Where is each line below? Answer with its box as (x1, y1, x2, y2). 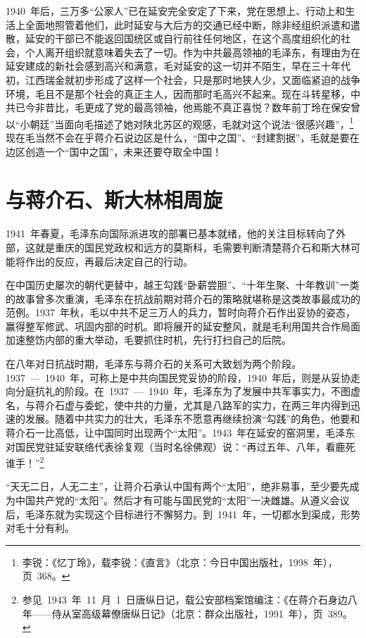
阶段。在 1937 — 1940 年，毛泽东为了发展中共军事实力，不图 (64, 384, 351, 399)
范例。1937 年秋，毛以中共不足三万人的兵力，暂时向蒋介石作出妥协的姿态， (6, 305, 355, 320)
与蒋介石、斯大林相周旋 (6, 185, 223, 214)
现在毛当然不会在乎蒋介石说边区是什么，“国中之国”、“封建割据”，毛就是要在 (6, 130, 360, 144)
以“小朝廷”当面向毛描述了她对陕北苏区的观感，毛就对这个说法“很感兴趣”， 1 (6, 114, 354, 131)
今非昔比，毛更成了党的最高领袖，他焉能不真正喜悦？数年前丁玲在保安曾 (25, 100, 360, 115)
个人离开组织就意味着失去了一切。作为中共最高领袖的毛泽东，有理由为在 (25, 44, 360, 59)
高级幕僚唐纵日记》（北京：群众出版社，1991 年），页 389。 (81, 606, 353, 620)
